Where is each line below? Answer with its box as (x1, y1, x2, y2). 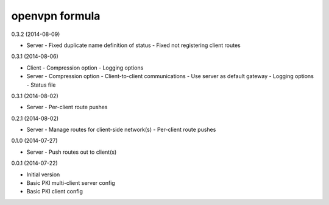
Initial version (26, 171, 60, 178)
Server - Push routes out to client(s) (26, 148, 117, 156)
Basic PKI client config (26, 188, 83, 195)
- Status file (26, 81, 56, 88)
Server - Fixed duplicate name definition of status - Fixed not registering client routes (26, 41, 241, 49)
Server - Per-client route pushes (26, 104, 108, 111)
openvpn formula (11, 9, 101, 23)
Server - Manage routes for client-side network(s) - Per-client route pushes (26, 126, 216, 134)
